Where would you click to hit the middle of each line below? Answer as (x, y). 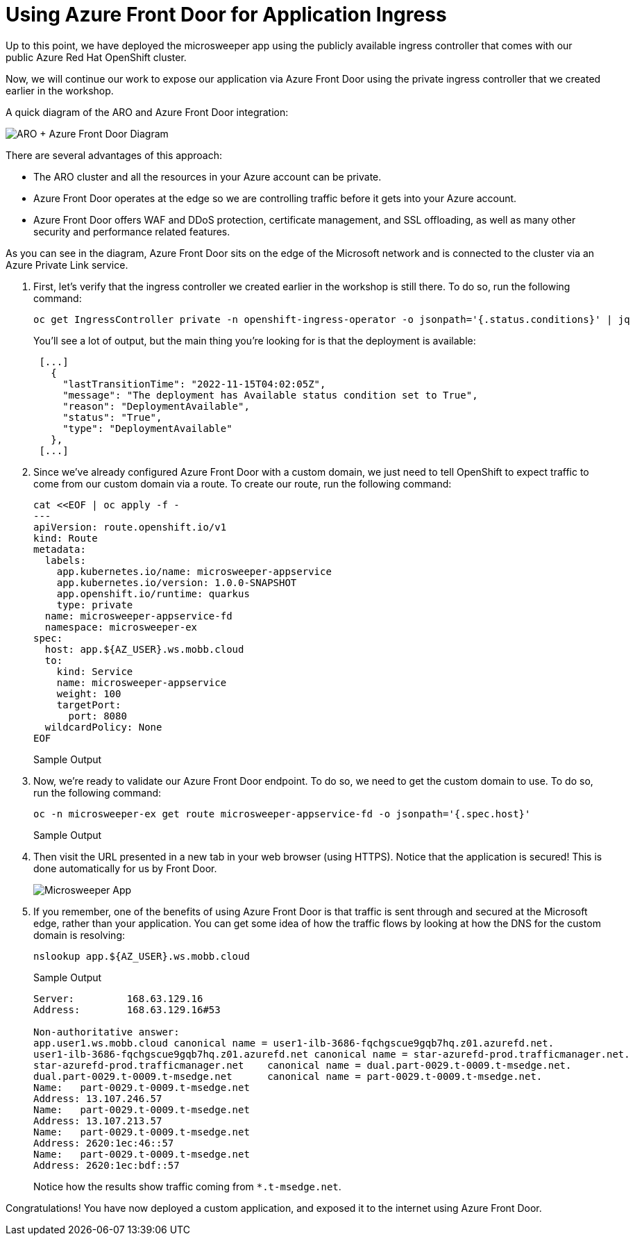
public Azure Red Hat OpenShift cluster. (96, 57)
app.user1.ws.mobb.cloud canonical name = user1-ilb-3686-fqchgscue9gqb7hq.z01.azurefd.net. (294, 1043)
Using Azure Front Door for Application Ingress (226, 15)
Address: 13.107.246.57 (98, 1098)
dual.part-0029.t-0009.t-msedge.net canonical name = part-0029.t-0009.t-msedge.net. (288, 1076)
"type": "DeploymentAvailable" (147, 428)
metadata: (60, 549)
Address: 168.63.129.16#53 (127, 1009)
